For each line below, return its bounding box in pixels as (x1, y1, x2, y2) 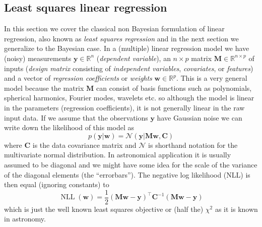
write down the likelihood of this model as (4, 122, 135, 133)
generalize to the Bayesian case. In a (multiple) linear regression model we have (4, 43, 249, 53)
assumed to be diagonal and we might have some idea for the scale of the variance (4, 159, 257, 169)
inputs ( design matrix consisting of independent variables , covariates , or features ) (4, 63, 253, 73)
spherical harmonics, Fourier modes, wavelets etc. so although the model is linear (4, 92, 254, 103)
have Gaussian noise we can (157, 112, 242, 123)
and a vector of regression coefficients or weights (4, 73, 152, 83)
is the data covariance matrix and (32, 139, 137, 150)
